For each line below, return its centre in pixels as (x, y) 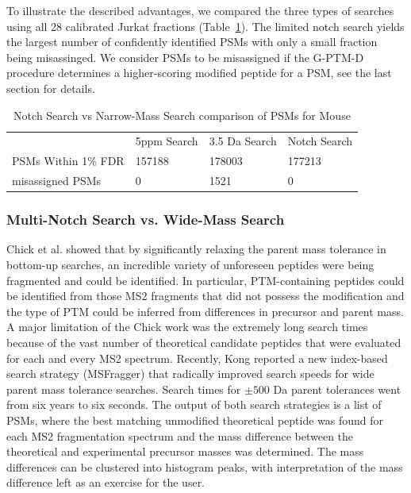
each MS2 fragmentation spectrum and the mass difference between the (180, 435)
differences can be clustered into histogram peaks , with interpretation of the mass (205, 466)
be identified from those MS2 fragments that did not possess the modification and (205, 296)
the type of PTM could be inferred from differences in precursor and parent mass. (205, 311)
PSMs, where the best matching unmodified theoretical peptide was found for (195, 420)
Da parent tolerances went (337, 389)
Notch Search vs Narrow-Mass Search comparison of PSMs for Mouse (182, 115)
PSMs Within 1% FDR (68, 161)
